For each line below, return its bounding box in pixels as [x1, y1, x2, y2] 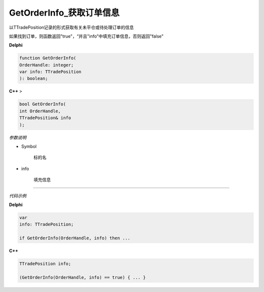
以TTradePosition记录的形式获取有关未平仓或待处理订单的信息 [9, 24, 134, 30]
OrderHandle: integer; [19, 62, 74, 68]
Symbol [21, 144, 37, 149]
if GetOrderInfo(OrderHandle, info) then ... [19, 235, 131, 241]
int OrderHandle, [19, 108, 61, 114]
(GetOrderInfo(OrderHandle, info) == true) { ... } [19, 274, 146, 280]
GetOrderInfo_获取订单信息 [9, 7, 120, 18]
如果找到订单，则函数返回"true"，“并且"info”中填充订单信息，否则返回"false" [9, 33, 164, 39]
